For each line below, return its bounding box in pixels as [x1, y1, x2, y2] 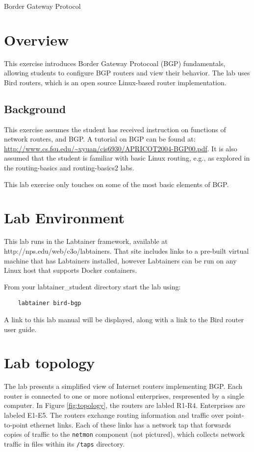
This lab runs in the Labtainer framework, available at [4, 236, 168, 246]
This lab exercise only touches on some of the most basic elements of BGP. [4, 179, 229, 189]
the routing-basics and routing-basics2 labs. [4, 163, 134, 173]
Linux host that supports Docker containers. [4, 265, 137, 275]
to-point [4, 419, 28, 429]
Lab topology [4, 353, 95, 373]
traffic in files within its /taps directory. [4, 438, 125, 449]
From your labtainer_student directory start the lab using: [4, 281, 181, 291]
